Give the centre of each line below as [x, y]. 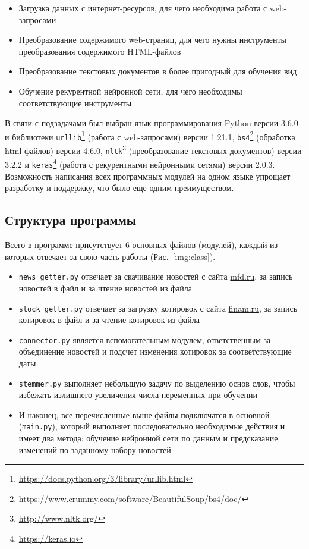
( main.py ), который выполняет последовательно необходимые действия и [152, 426]
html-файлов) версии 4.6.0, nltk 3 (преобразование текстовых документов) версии [153, 150]
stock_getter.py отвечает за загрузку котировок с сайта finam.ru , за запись [158, 308]
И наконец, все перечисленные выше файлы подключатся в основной [144, 414]
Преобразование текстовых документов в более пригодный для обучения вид [158, 71]
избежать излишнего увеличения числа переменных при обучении [138, 395]
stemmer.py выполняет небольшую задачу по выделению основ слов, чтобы [157, 383]
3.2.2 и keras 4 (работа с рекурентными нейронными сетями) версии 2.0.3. [140, 164]
